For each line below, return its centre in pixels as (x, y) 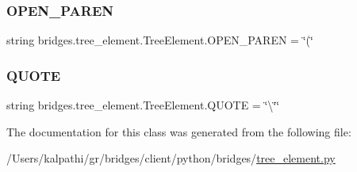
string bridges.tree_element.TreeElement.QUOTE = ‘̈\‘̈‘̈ (143, 105)
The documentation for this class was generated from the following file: (179, 131)
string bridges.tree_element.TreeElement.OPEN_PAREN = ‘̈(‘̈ (160, 40)
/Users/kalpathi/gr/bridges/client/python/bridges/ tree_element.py (171, 158)
